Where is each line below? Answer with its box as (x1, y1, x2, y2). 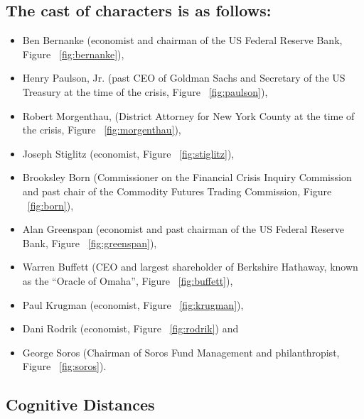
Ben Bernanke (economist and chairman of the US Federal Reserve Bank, (22, 33, 343, 48)
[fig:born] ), (27, 197, 74, 212)
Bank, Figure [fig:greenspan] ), (22, 235, 157, 250)
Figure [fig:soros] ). (22, 359, 107, 374)
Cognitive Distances (6, 393, 155, 415)
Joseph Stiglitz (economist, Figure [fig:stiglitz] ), (22, 146, 235, 160)
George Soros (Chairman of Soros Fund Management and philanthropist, (22, 344, 340, 359)
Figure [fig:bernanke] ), (22, 46, 124, 61)
